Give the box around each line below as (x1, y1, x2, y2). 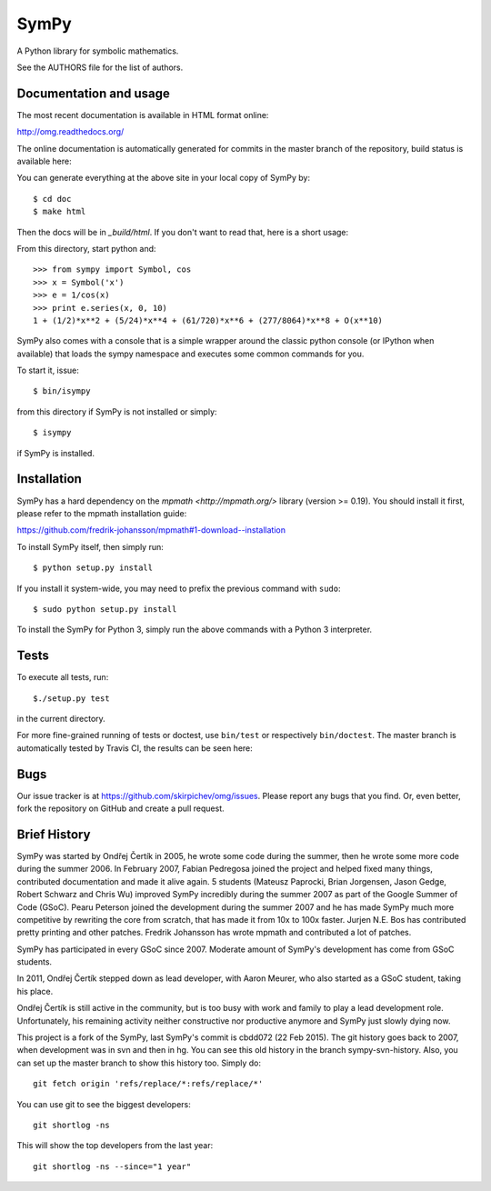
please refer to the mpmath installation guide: (16, 507, 187, 518)
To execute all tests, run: (16, 672, 109, 683)
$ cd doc (33, 194, 72, 204)
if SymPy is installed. (16, 447, 95, 458)
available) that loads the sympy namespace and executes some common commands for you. (16, 348, 365, 359)
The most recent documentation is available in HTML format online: (16, 109, 269, 120)
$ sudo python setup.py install (33, 604, 177, 614)
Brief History (16, 826, 91, 842)
